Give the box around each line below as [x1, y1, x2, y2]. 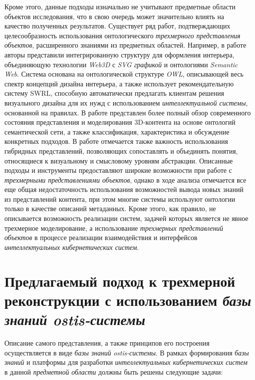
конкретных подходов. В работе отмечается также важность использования [4, 136, 228, 146]
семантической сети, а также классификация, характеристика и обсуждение [4, 126, 229, 136]
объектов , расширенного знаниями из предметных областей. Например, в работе [4, 40, 246, 50]
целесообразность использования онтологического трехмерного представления [4, 30, 241, 40]
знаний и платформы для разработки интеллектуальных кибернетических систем [4, 357, 248, 367]
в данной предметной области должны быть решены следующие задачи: [4, 366, 223, 377]
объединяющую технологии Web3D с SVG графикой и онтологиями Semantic [4, 59, 238, 69]
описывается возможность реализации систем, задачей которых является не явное [4, 213, 249, 223]
